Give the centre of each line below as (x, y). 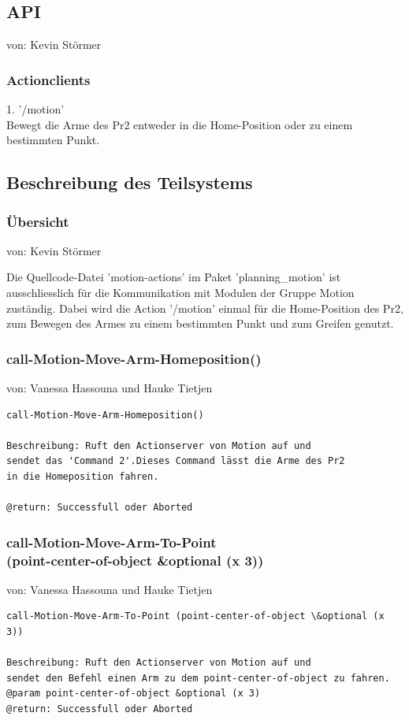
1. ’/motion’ (35, 109)
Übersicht (38, 221)
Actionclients (48, 79)
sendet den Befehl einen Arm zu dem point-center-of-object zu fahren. (198, 678)
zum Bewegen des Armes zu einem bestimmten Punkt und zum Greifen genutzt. (200, 323)
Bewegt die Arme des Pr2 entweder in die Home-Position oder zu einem (180, 124)
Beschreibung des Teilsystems (130, 182)
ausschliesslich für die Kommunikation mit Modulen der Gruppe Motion (180, 292)
